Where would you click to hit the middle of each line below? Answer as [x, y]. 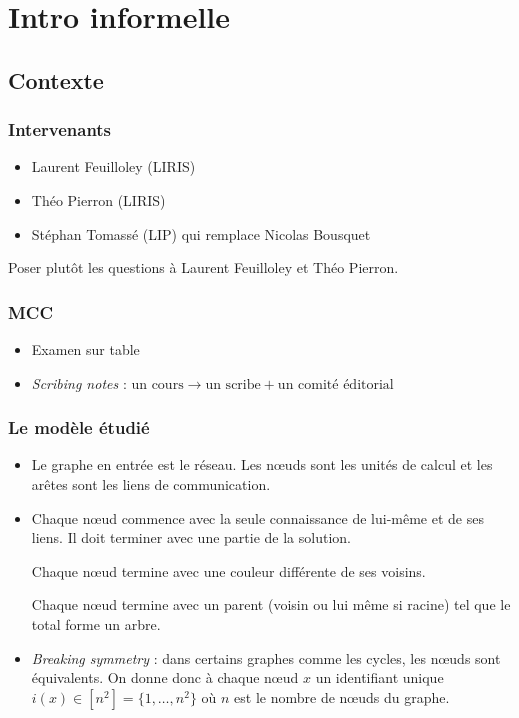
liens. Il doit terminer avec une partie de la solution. [191, 537]
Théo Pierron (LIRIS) [98, 199]
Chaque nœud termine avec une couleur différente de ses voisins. [228, 570]
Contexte [56, 79]
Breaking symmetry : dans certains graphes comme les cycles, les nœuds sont [266, 657]
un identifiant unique [379, 677]
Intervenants [60, 129]
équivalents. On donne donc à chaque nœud [165, 677]
